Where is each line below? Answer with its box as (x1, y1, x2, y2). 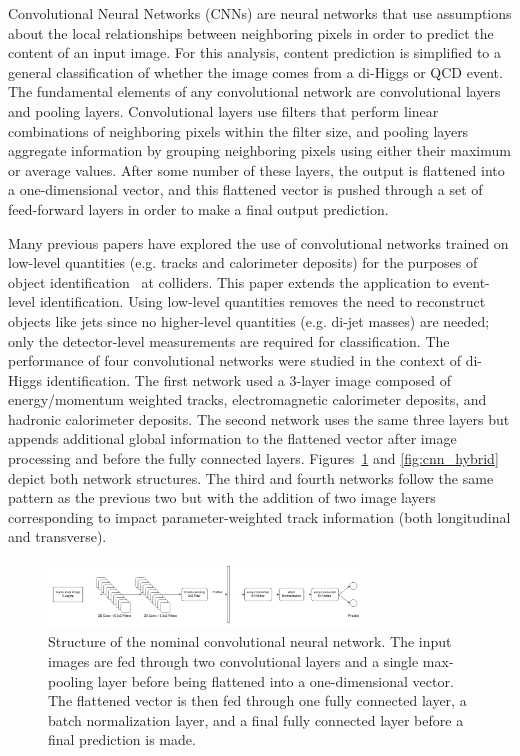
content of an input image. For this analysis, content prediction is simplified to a (8, 42, 502, 63)
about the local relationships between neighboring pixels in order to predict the (8, 22, 494, 43)
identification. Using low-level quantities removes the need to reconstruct (39, 291, 486, 312)
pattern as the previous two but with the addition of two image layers (8, 487, 436, 508)
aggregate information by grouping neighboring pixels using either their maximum (8, 140, 511, 161)
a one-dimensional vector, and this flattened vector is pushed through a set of (8, 179, 483, 200)
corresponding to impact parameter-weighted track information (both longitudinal (8, 506, 511, 527)
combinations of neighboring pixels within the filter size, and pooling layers (8, 120, 469, 141)
